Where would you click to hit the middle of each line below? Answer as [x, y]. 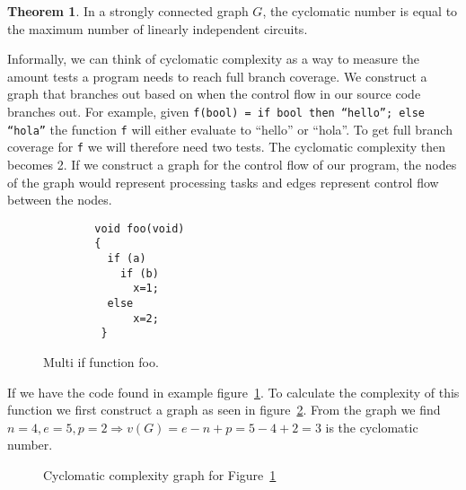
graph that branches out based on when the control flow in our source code [214, 94]
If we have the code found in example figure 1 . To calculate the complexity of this [233, 392]
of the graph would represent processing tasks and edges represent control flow [223, 182]
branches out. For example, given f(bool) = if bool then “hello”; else [216, 111]
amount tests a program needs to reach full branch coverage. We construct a [217, 76]
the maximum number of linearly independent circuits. [158, 28]
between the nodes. [60, 200]
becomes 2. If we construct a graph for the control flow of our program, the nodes [232, 164]
